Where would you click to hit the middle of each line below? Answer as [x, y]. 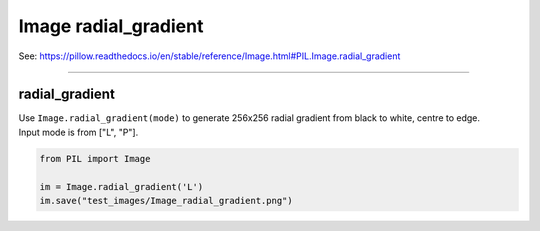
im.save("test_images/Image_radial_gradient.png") [166, 200]
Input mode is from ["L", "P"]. [78, 132]
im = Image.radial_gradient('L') [121, 186]
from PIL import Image [95, 158]
